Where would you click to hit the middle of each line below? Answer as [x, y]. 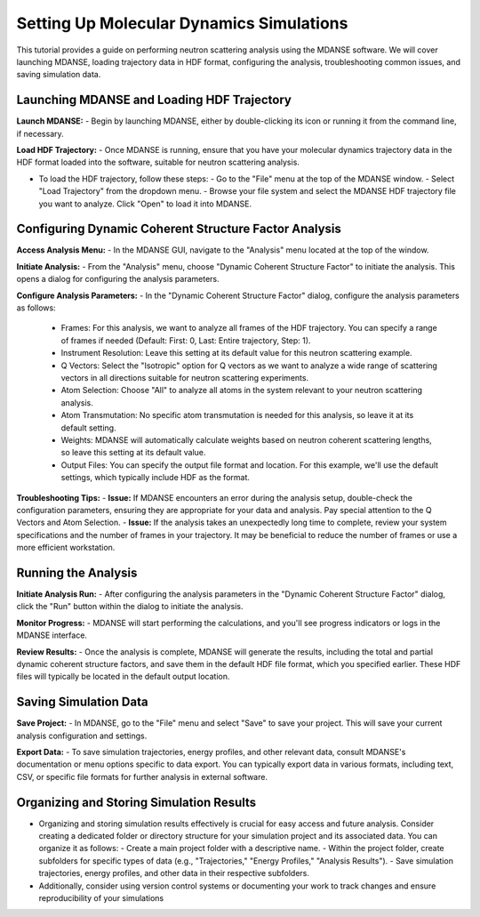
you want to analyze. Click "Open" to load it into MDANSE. [145, 204]
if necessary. [40, 133]
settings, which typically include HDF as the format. [156, 478]
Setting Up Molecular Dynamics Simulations [182, 23]
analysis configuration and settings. [82, 736]
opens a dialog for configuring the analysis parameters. [118, 279]
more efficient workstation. [66, 548]
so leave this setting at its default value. [133, 453]
